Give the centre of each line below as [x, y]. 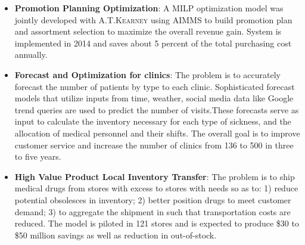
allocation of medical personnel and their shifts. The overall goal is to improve [157, 133]
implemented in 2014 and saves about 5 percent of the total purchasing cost [153, 43]
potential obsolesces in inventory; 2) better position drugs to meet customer [153, 199]
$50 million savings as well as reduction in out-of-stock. [116, 235]
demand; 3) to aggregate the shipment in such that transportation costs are [152, 211]
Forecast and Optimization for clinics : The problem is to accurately [148, 74]
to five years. [38, 156]
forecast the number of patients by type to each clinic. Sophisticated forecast [155, 86]
